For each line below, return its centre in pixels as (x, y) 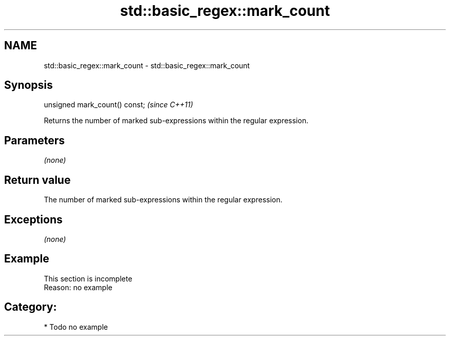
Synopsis (29, 85)
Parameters (34, 140)
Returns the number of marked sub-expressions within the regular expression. (176, 121)
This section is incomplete (88, 278)
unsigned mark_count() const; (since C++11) (118, 105)
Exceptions (33, 219)
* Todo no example (76, 327)
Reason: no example (78, 287)
